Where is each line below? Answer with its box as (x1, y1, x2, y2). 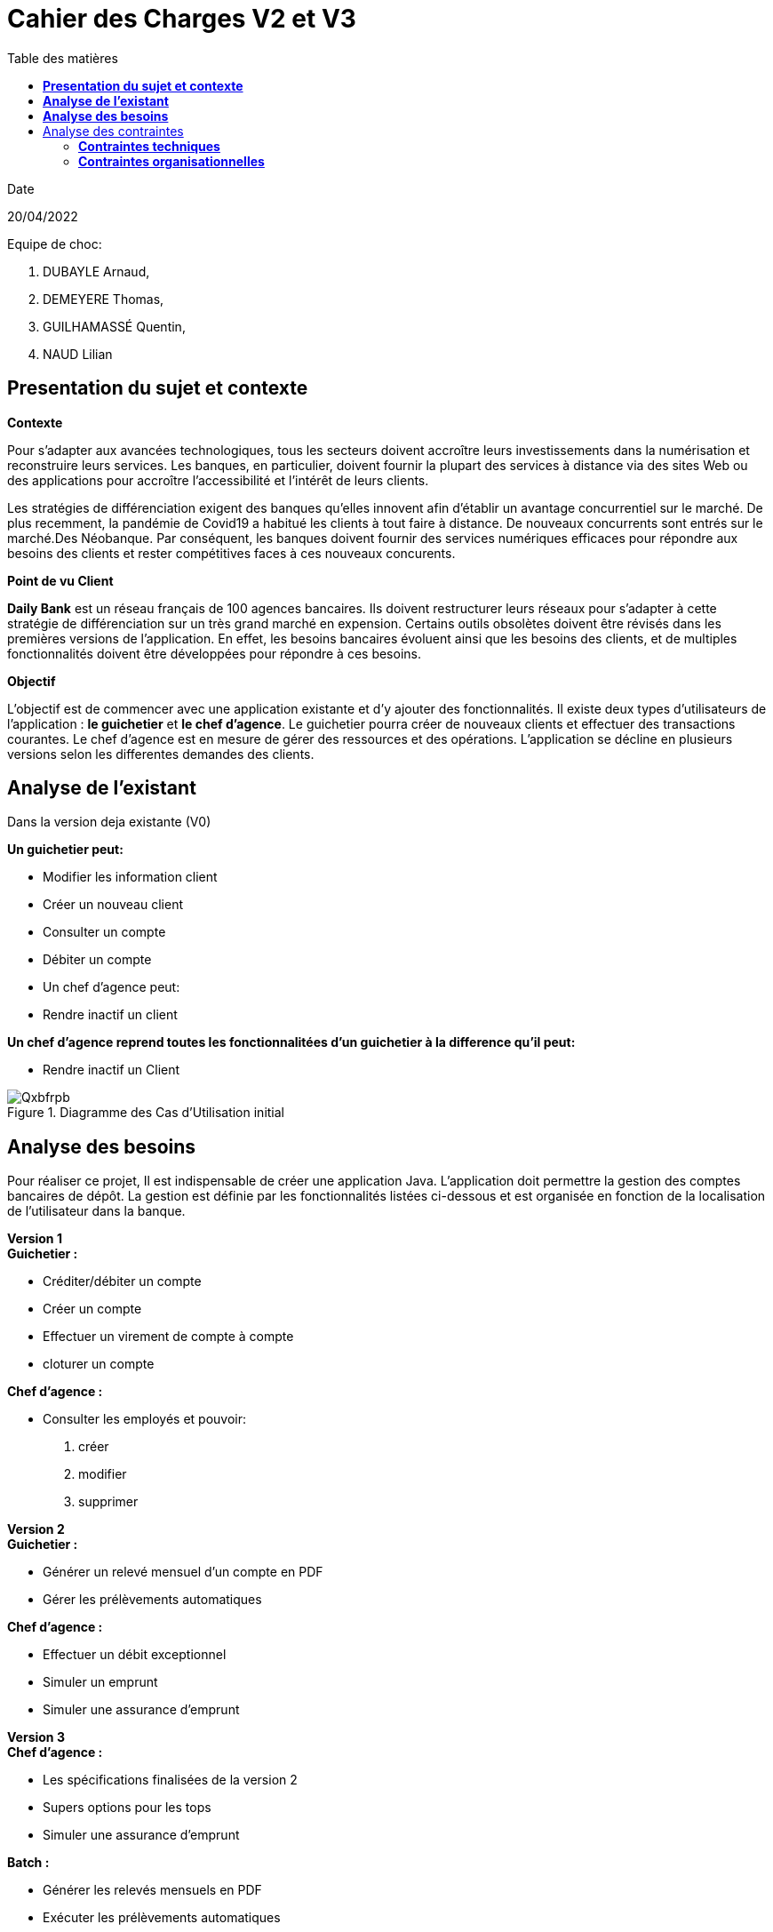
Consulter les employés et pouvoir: (43, 1411, 247, 1427)
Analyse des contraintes (43, 123, 184, 139)
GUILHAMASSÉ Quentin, (43, 318, 186, 334)
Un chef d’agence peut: (43, 979, 180, 995)
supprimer (78, 1494, 139, 1510)
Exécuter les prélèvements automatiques (43, 1910, 281, 1926)
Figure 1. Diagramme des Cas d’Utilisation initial (7, 1105, 284, 1121)
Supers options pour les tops (43, 1800, 211, 1816)
